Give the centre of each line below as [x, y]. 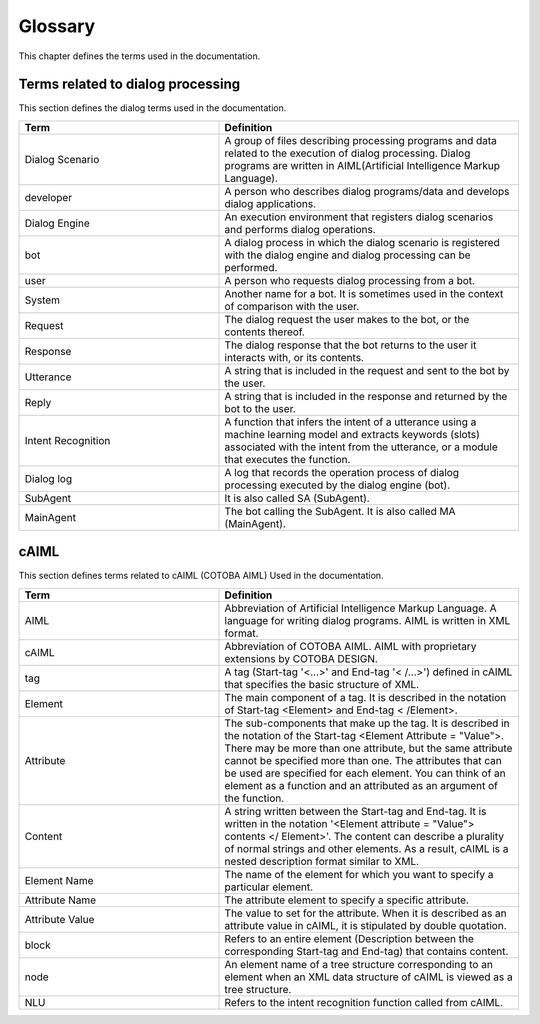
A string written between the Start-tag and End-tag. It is [355, 811]
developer [48, 197]
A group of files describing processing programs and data [360, 140]
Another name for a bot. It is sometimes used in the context [364, 293]
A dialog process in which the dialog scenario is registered [362, 242]
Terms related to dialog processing [129, 84]
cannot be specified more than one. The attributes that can [363, 760]
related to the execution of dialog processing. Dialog [347, 153]
